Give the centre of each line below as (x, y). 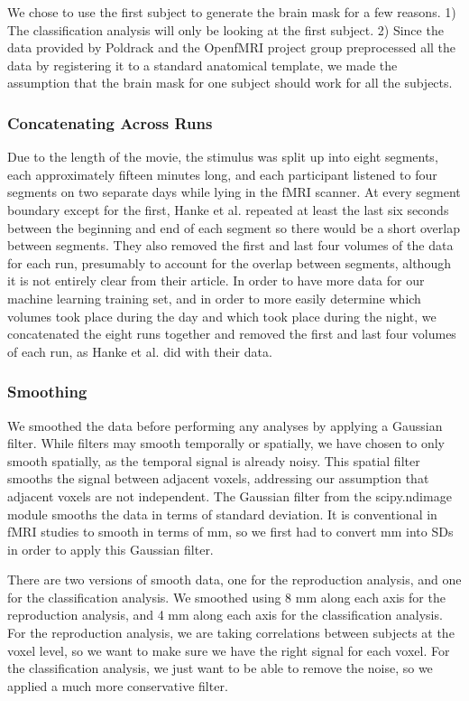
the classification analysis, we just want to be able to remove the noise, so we (220, 668)
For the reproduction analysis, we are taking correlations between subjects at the (231, 633)
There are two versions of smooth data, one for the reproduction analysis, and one (234, 579)
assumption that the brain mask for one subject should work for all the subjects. (230, 83)
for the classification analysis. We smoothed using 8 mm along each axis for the (226, 597)
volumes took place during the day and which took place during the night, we (222, 316)
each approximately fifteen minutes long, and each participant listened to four (222, 174)
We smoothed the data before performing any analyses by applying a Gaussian (225, 425)
